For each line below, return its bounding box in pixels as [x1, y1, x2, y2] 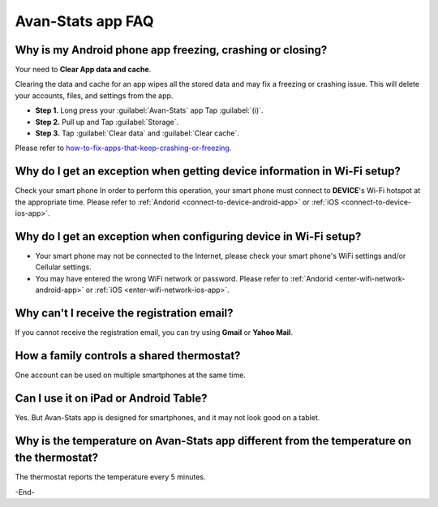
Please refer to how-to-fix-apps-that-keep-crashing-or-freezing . [15, 143, 232, 153]
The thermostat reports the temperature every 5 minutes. [15, 472, 206, 482]
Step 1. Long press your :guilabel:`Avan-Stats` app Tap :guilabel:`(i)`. [35, 105, 264, 115]
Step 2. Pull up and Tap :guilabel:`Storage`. [35, 117, 179, 127]
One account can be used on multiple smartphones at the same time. [15, 370, 247, 380]
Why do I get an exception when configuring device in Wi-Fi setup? [15, 230, 362, 243]
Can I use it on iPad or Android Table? [15, 391, 208, 405]
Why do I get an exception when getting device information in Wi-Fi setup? [15, 165, 401, 178]
